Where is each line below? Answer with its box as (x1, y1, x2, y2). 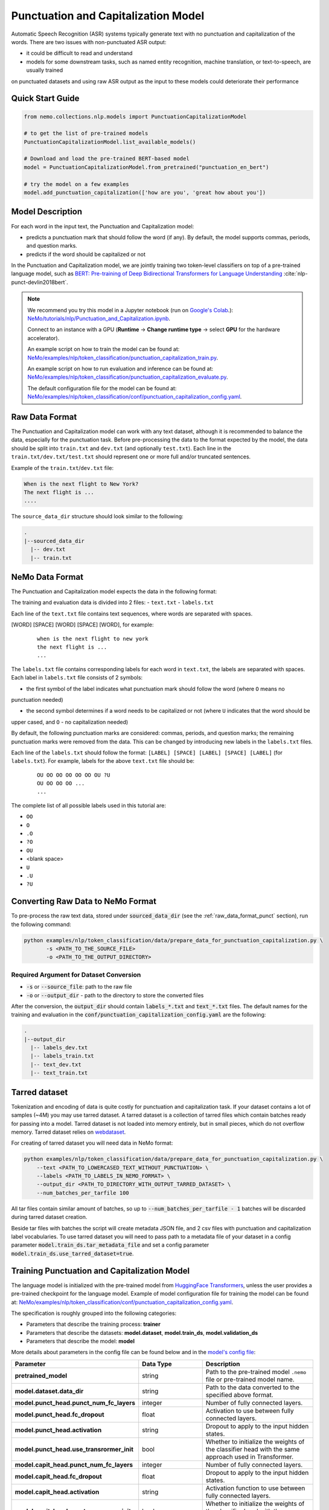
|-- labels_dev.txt (30, 1044, 88, 1051)
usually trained (26, 66, 63, 74)
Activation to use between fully (205, 1406, 294, 1415)
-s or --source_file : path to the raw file (26, 983, 132, 991)
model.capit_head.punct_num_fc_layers (14, 1460, 133, 1469)
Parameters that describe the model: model (26, 1338, 135, 1345)
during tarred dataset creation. (11, 1213, 88, 1221)
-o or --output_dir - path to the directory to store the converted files (26, 991, 204, 999)
